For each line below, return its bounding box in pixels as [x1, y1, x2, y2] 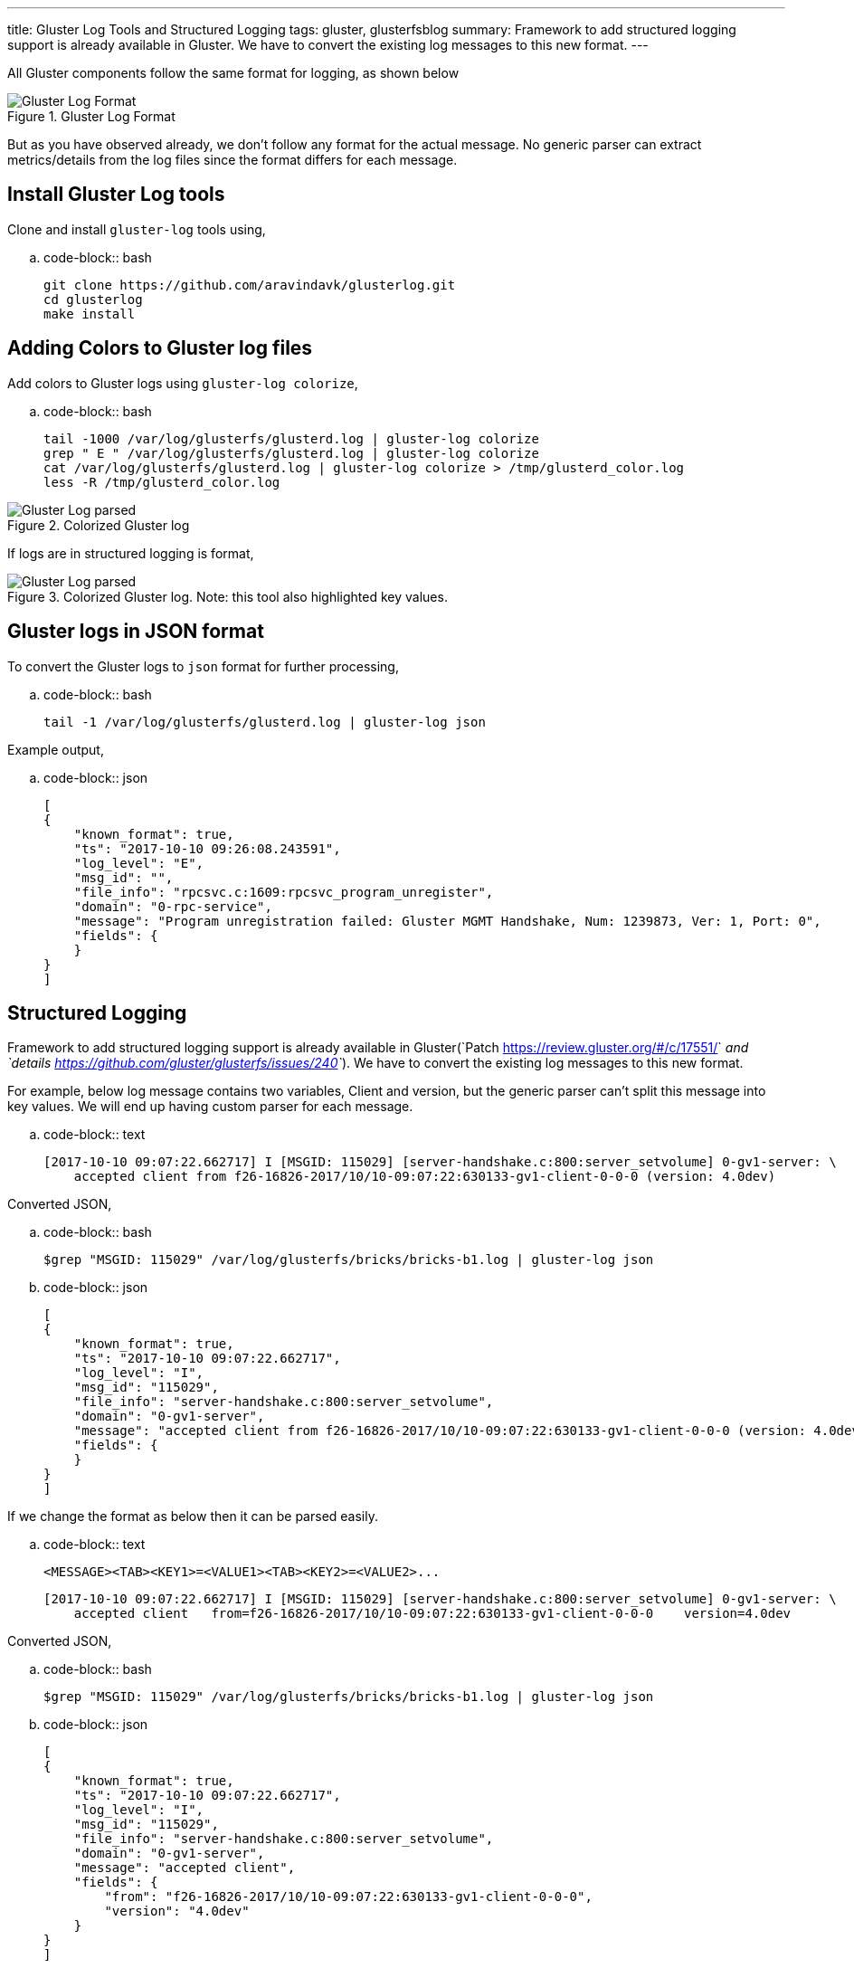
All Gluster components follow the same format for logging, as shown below [7, 65, 460, 81]
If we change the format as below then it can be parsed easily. [7, 1508, 378, 1525]
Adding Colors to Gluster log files [7, 337, 313, 360]
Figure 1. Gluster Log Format [7, 109, 176, 124]
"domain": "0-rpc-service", [73, 898, 272, 914]
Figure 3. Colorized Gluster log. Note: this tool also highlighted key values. [7, 588, 448, 604]
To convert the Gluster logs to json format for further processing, [7, 658, 399, 674]
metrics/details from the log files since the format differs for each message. [7, 152, 458, 167]
